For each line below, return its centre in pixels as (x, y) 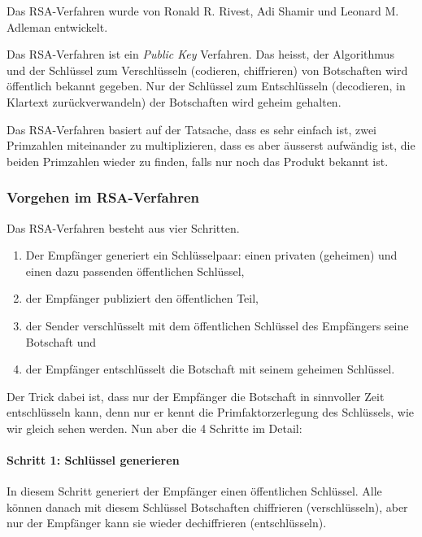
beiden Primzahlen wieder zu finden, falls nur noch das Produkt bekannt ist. (198, 161)
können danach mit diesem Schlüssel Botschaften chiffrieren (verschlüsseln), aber (207, 506)
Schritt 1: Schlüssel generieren (93, 460)
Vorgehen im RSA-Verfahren (103, 197)
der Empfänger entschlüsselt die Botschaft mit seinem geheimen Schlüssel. (210, 369)
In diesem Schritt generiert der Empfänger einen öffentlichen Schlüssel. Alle (194, 491)
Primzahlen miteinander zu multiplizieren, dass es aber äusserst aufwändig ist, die (211, 145)
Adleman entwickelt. (57, 26)
